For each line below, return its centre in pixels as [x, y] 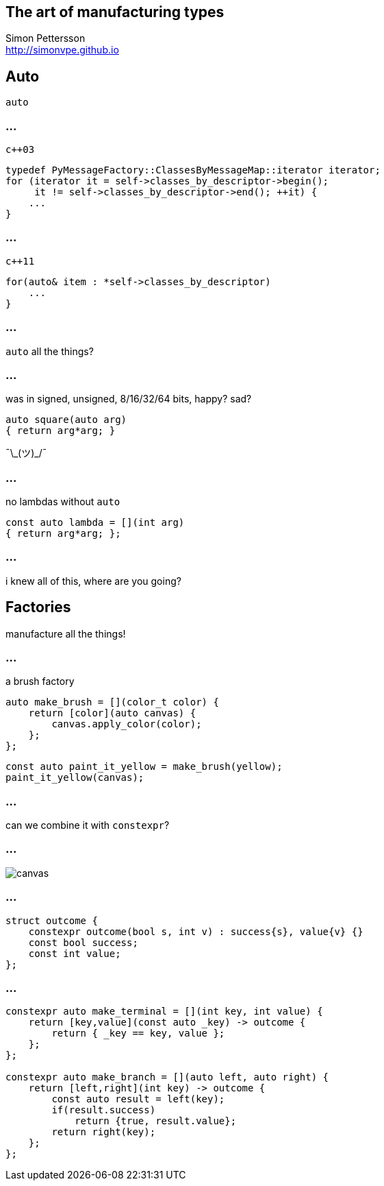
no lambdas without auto [63, 502]
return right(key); [104, 1132]
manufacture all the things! [66, 633]
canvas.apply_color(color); [127, 724]
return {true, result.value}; [156, 1121]
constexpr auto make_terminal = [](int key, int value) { [164, 1012]
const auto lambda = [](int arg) [95, 523]
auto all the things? [50, 351]
